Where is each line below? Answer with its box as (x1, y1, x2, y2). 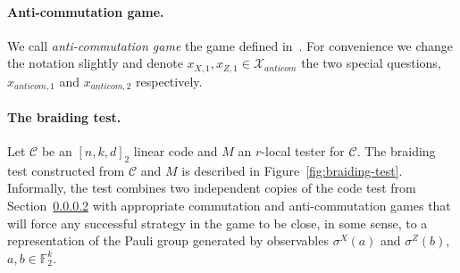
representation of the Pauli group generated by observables (7, 231, 329, 250)
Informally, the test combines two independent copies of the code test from (7, 178, 416, 197)
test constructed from (7, 161, 125, 179)
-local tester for (261, 142, 345, 161)
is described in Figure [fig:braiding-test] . (181, 161, 403, 179)
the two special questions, (301, 54, 441, 72)
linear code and (133, 142, 218, 161)
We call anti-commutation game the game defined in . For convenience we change (7, 36, 454, 54)
